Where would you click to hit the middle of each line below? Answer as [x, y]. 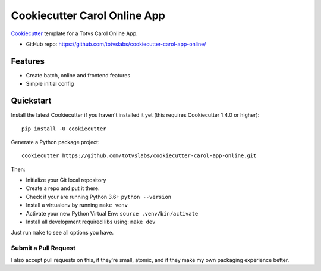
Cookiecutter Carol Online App [88, 15]
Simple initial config [50, 84]
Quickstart [31, 101]
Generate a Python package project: [55, 142]
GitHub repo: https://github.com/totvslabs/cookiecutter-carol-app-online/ [116, 44]
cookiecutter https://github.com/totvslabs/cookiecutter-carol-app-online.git [139, 156]
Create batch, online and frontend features [78, 75]
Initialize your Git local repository [66, 180]
